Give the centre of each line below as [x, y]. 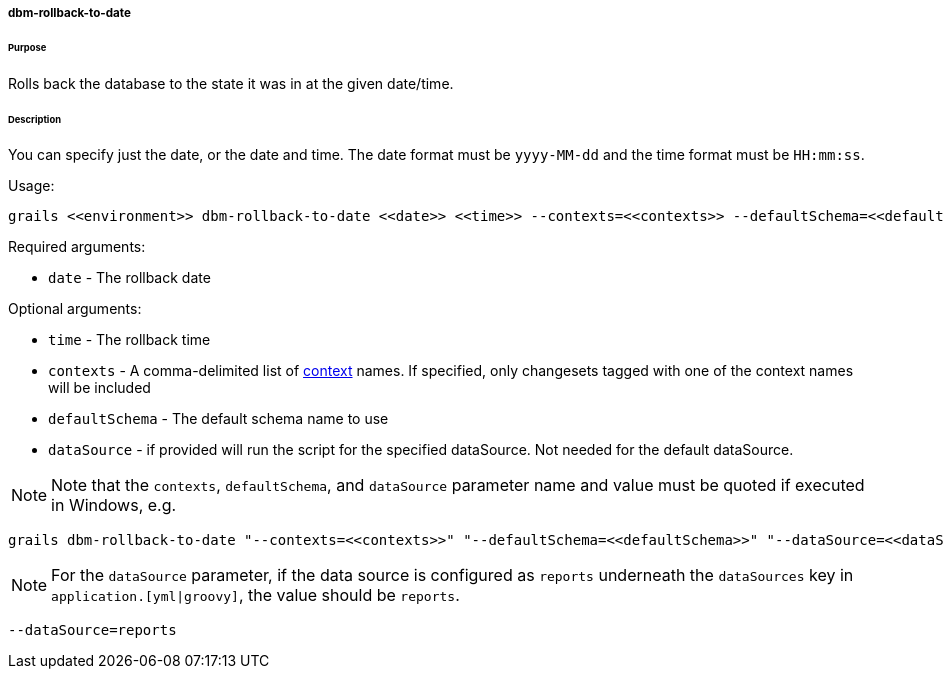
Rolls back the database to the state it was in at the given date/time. [231, 83]
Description [34, 119]
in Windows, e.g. [114, 505]
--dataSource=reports [92, 630]
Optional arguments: [75, 309]
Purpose [27, 47]
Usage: [31, 186]
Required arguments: [77, 247]
